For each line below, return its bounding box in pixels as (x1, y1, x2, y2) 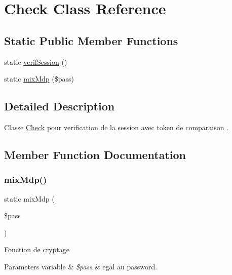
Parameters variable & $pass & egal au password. (4, 261, 158, 271)
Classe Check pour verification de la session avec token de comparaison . (4, 122, 229, 132)
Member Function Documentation (4, 146, 186, 162)
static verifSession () (4, 56, 67, 67)
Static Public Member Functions (4, 32, 178, 48)
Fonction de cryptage (4, 244, 69, 255)
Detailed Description (4, 98, 115, 114)
